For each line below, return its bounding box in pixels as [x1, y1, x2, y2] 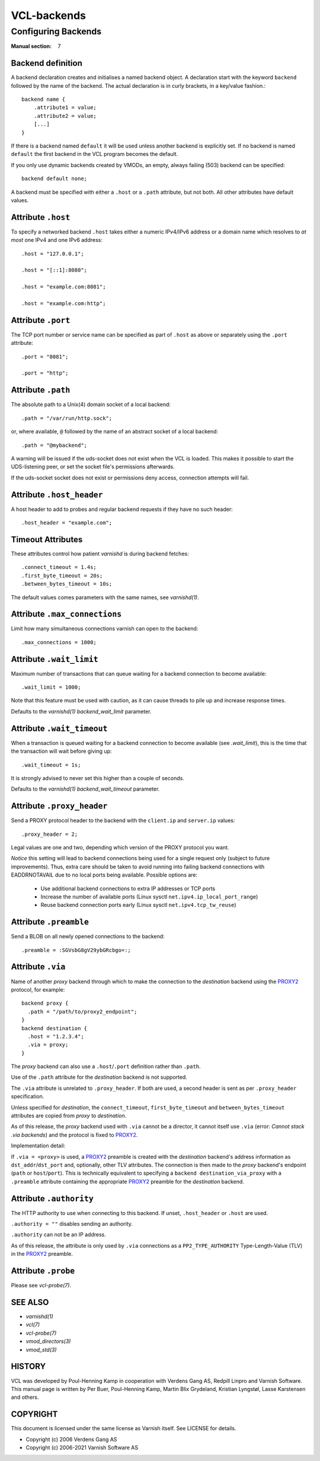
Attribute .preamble [11, 917, 89, 927]
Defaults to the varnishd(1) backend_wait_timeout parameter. [11, 785, 160, 792]
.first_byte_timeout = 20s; [21, 572, 103, 579]
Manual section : [11, 43, 52, 50]
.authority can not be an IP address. [11, 1231, 107, 1238]
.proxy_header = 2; [21, 830, 78, 837]
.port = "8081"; [21, 353, 69, 360]
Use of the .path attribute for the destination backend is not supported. [11, 1073, 188, 1081]
